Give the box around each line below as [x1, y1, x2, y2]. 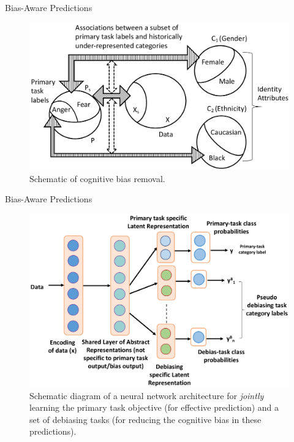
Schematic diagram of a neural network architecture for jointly [29, 389, 264, 402]
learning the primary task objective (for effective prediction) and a [29, 401, 279, 414]
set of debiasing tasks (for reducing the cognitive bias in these [29, 413, 262, 425]
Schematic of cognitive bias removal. [29, 172, 165, 185]
